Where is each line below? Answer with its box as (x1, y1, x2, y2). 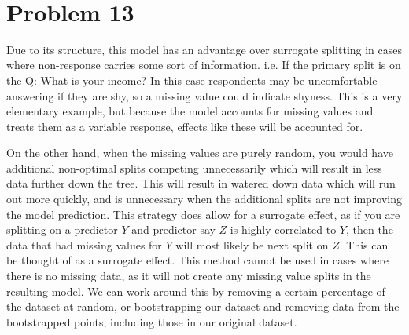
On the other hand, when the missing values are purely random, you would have (6, 144, 393, 161)
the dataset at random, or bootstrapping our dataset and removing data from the (6, 298, 400, 315)
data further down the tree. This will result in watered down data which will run (6, 175, 396, 191)
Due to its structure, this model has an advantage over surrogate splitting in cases (6, 41, 403, 57)
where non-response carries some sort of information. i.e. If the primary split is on (6, 56, 401, 73)
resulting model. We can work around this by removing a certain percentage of (6, 282, 385, 299)
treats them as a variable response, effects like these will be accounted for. (6, 118, 363, 134)
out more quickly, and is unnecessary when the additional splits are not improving (6, 191, 403, 207)
